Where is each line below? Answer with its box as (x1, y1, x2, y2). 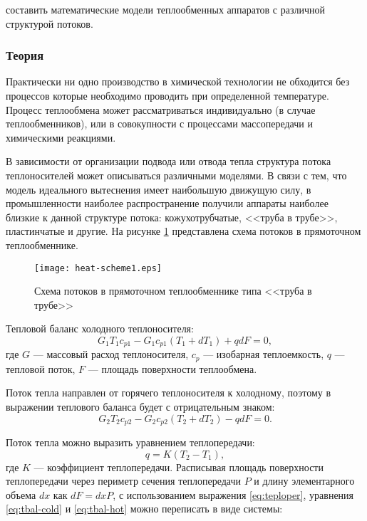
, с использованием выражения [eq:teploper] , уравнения (113, 487, 354, 502)
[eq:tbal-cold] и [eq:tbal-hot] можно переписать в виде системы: (6, 501, 283, 516)
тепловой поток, (6, 361, 76, 376)
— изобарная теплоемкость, (203, 347, 324, 362)
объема (6, 487, 36, 502)
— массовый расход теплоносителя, (33, 347, 189, 362)
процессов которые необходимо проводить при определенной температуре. (6, 88, 329, 102)
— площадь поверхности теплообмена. (88, 361, 257, 376)
